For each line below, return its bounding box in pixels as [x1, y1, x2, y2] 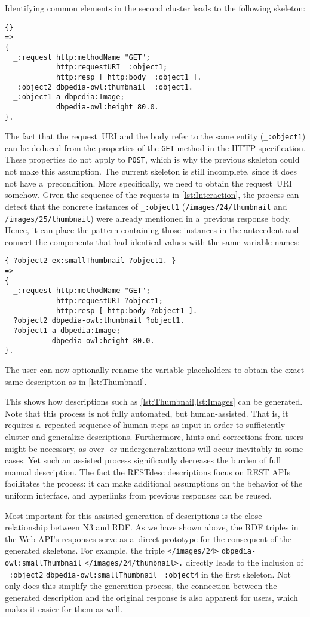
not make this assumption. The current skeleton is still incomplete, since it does [5, 165, 297, 178]
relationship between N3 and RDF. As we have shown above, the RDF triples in [5, 521, 299, 533]
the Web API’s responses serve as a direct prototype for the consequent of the [5, 532, 292, 545]
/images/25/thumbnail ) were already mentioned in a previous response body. [5, 212, 291, 224]
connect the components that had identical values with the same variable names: [5, 235, 300, 248]
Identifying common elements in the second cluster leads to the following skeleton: [5, 2, 306, 14]
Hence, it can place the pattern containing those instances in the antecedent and [5, 224, 299, 236]
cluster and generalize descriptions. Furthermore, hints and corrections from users [5, 430, 303, 442]
